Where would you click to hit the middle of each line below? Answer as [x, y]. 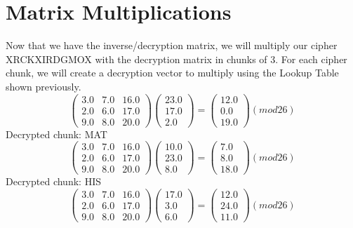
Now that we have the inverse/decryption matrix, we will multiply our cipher [172, 45]
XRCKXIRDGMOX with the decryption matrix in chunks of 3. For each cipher [176, 59]
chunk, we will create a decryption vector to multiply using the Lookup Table [172, 73]
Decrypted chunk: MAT [56, 134]
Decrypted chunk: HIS [53, 181]
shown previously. [44, 86]
